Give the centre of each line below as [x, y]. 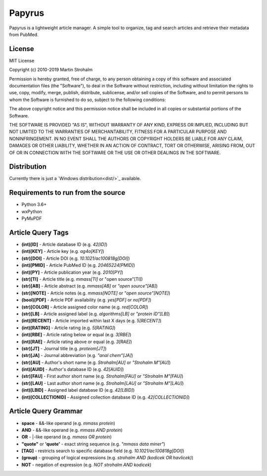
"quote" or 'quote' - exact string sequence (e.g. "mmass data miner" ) [93, 444]
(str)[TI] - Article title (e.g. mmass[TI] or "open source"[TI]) [82, 279]
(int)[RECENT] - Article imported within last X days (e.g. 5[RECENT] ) [91, 321]
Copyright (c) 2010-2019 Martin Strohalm [51, 70]
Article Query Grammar [46, 411]
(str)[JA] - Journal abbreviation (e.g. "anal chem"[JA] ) [77, 356]
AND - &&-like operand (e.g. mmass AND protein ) [72, 430]
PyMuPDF [32, 219]
